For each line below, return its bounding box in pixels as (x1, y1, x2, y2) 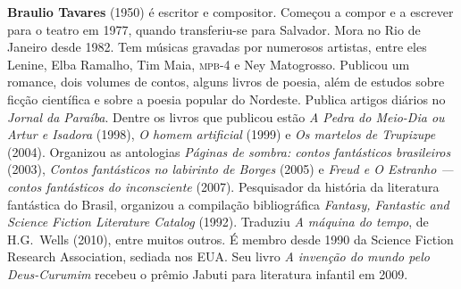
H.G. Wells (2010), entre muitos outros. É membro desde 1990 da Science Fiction (7, 229, 454, 248)
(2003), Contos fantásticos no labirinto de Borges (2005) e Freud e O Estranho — (7, 160, 454, 178)
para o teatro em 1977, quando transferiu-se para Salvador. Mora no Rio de (7, 20, 421, 38)
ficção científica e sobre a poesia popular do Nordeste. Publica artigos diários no (7, 89, 446, 108)
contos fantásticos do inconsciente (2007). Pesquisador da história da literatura (7, 177, 440, 195)
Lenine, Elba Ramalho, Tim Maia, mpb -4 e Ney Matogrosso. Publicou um (7, 54, 410, 73)
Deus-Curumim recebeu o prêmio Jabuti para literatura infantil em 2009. (7, 264, 408, 283)
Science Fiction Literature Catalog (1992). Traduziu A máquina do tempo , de (7, 212, 429, 231)
